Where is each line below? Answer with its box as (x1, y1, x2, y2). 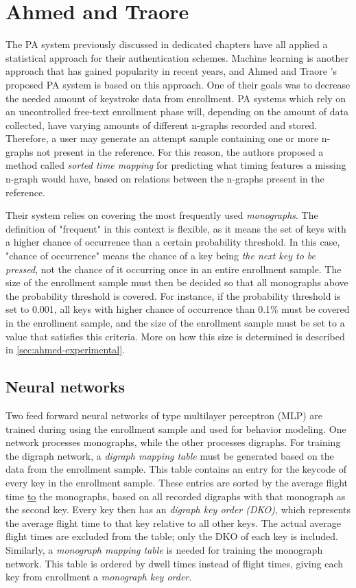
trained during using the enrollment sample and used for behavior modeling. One (5, 421, 346, 436)
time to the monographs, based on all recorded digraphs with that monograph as (5, 489, 346, 503)
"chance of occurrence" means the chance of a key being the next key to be (5, 248, 316, 263)
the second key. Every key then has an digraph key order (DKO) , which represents (5, 502, 351, 517)
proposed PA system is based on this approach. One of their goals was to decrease (5, 77, 351, 91)
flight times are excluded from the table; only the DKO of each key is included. (5, 529, 338, 543)
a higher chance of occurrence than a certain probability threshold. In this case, (5, 235, 340, 249)
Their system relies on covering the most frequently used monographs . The (5, 208, 318, 222)
